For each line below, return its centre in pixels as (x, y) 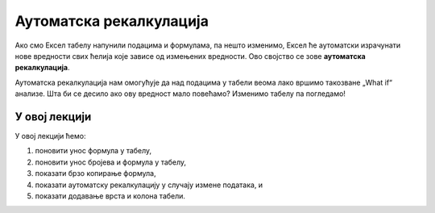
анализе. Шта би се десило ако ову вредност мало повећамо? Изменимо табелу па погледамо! (180, 94)
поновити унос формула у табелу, (93, 151)
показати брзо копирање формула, (95, 173)
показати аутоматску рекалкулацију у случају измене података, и (149, 185)
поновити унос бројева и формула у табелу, (111, 162)
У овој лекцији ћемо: (50, 136)
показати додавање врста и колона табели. (110, 196)
